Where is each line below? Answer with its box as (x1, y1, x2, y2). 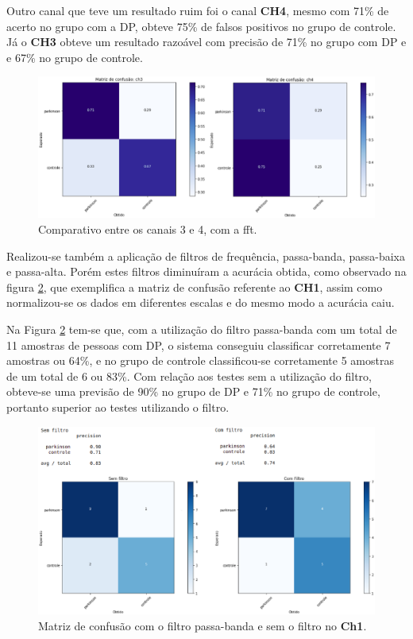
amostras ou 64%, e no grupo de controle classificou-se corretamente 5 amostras (6, 352, 394, 369)
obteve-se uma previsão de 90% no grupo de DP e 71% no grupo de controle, (6, 383, 380, 400)
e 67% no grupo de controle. (6, 48, 143, 65)
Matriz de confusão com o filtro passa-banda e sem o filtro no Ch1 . (38, 617, 367, 633)
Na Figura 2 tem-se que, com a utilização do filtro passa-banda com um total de (6, 320, 397, 337)
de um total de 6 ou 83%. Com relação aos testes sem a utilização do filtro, (6, 367, 372, 384)
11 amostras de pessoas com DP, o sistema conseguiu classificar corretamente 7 (6, 336, 391, 353)
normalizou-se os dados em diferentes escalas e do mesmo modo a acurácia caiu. (6, 294, 395, 311)
